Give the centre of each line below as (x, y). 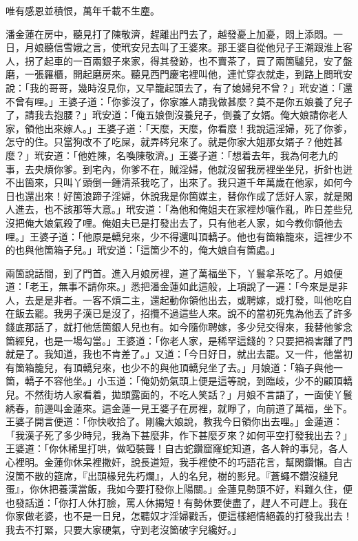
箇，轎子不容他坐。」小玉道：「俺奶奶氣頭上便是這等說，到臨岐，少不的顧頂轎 (179, 381)
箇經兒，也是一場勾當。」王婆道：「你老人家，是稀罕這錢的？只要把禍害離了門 (179, 340)
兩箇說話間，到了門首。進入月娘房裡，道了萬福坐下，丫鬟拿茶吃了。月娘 (169, 273)
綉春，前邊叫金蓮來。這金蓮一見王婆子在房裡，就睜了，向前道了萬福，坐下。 (179, 408)
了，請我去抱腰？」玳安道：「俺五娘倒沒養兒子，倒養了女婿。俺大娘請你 (167, 115)
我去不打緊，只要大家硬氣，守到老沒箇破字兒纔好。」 (124, 529)
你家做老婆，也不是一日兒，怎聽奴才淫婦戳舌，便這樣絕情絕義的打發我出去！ (179, 516)
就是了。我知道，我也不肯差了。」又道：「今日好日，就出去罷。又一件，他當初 (179, 354)
